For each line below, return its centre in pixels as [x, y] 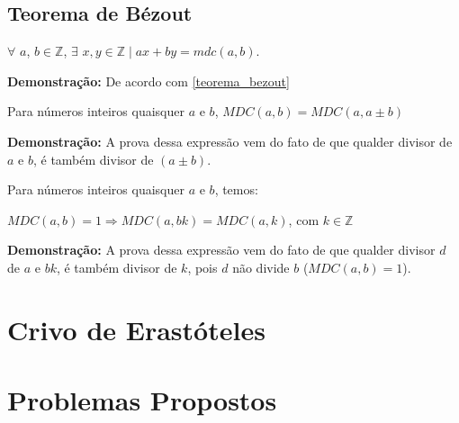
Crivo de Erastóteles [136, 329]
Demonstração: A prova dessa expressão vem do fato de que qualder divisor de [230, 141]
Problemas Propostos [142, 400]
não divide [261, 267]
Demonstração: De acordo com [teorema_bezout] [148, 81]
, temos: [236, 189]
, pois [202, 267]
